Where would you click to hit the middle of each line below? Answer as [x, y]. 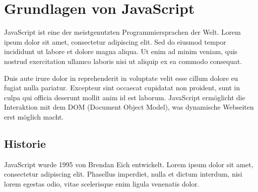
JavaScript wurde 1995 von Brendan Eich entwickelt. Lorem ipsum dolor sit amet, [129, 164]
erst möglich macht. [34, 116]
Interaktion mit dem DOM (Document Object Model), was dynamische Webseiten [129, 107]
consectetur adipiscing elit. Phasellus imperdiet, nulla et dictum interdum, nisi [123, 174]
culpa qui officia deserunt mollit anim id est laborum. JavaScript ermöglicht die [125, 97]
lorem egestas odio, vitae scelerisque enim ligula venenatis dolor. [102, 183]
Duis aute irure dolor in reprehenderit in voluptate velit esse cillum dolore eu [121, 78]
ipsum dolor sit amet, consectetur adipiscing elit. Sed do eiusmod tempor [115, 41]
